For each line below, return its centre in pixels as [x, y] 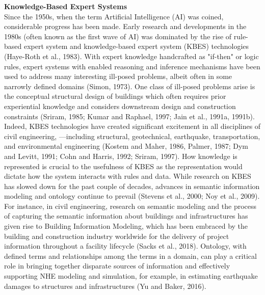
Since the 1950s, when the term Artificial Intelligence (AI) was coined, [114, 16]
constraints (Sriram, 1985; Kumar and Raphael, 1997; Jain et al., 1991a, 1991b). [129, 116]
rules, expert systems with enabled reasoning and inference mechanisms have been [132, 66]
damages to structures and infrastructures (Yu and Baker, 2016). [105, 286]
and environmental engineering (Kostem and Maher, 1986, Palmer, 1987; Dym [126, 146]
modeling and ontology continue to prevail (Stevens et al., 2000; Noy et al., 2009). [132, 196]
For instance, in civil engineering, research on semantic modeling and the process [130, 206]
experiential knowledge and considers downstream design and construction [120, 106]
